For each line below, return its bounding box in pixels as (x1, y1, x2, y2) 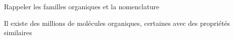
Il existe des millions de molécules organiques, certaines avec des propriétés (4, 18, 230, 28)
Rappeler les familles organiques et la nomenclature (4, 1, 160, 11)
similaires (4, 27, 32, 38)
